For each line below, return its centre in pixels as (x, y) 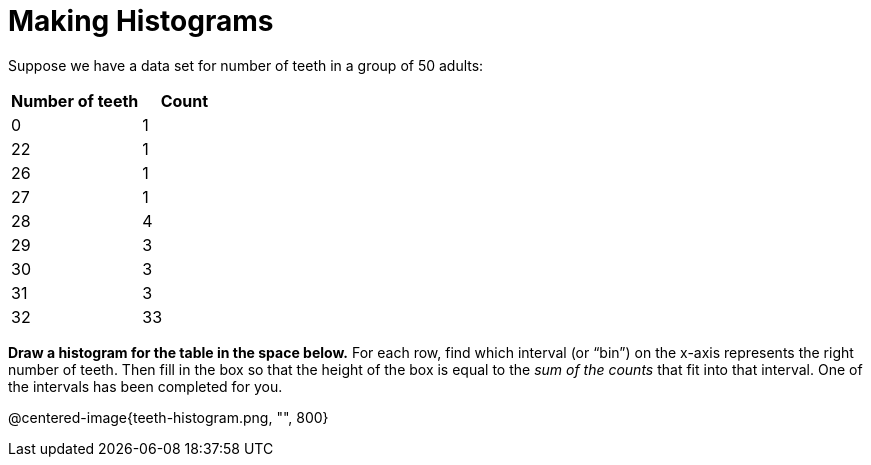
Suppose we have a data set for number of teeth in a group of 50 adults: (246, 65)
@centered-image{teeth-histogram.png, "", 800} (168, 417)
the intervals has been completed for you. (145, 386)
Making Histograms (141, 21)
